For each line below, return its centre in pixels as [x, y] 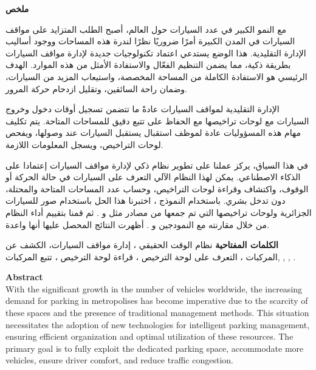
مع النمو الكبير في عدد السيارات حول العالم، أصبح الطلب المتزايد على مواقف [146, 29]
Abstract [24, 277]
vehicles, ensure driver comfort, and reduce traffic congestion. [119, 360]
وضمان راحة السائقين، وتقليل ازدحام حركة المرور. [96, 88]
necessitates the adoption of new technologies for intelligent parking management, [158, 324]
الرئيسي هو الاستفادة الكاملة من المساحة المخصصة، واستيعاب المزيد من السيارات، [156, 76]
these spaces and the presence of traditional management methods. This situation [157, 313]
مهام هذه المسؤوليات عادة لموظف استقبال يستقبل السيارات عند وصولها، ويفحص [153, 133]
